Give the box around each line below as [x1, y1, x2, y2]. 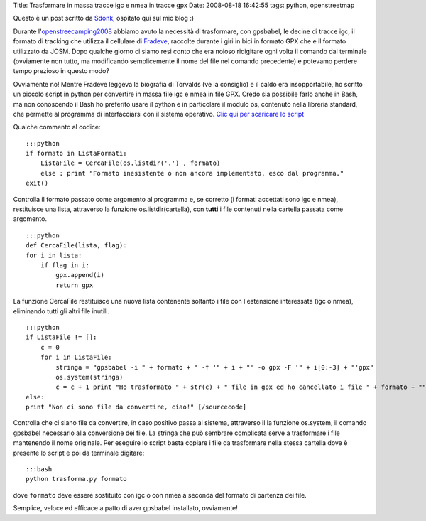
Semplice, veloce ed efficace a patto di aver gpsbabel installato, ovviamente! [13, 504, 238, 512]
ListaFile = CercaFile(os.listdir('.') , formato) [40, 159, 221, 167]
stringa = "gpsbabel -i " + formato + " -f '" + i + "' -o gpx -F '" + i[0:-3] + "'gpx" [55, 363, 374, 371]
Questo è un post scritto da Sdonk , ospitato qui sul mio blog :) [13, 14, 195, 23]
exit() [26, 179, 49, 188]
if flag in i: [40, 261, 90, 269]
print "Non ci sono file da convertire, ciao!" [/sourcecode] [26, 403, 247, 412]
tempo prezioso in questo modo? [13, 67, 110, 75]
